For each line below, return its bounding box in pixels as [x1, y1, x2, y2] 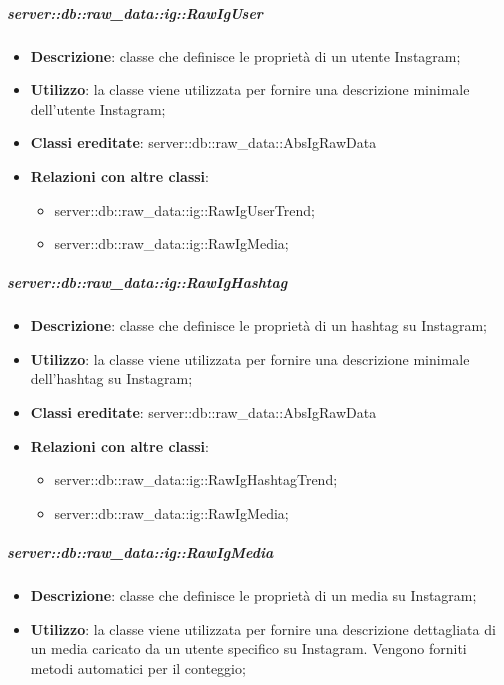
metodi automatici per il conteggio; [30, 657, 246, 678]
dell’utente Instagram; [30, 98, 166, 119]
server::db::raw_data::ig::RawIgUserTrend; [54, 199, 315, 220]
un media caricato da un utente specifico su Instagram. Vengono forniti [30, 638, 467, 659]
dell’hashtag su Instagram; [30, 368, 193, 389]
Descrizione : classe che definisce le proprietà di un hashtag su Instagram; [30, 315, 487, 336]
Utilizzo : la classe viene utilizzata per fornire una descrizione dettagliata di [30, 618, 496, 639]
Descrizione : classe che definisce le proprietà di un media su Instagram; [30, 585, 477, 605]
